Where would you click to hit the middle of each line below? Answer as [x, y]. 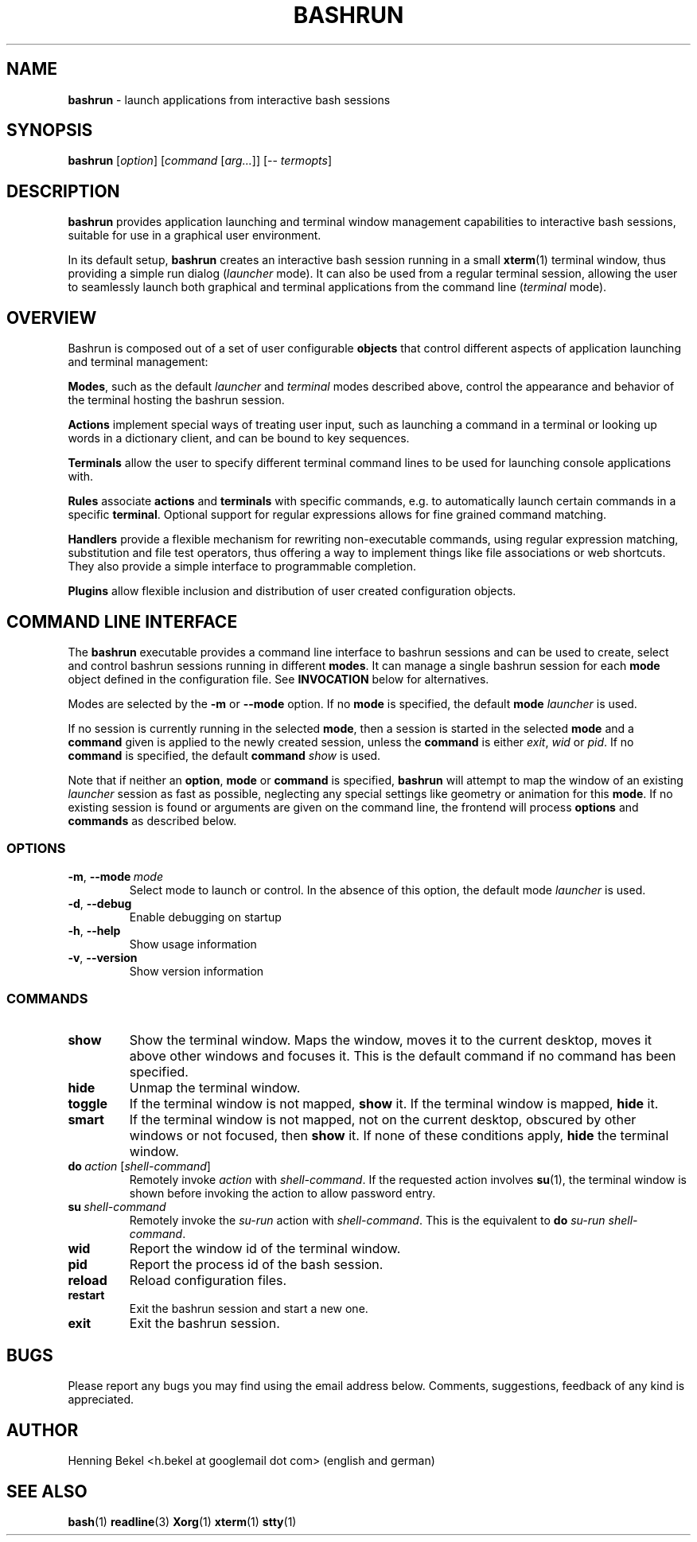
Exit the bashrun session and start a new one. [249, 1309]
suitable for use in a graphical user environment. [195, 236]
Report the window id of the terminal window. [265, 1249]
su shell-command [117, 1207]
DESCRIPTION [63, 191]
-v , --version [103, 957]
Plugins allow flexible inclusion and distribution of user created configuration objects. [292, 591]
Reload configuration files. [208, 1281]
